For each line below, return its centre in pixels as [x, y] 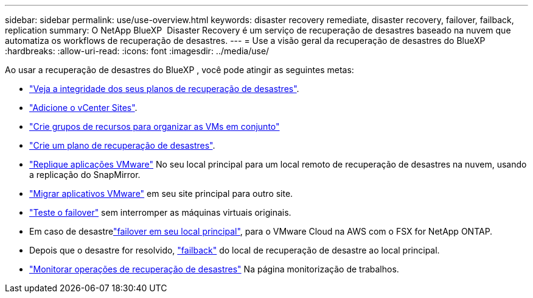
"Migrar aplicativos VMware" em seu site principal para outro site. [161, 193]
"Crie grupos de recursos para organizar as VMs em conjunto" [155, 126]
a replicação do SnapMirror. [85, 175]
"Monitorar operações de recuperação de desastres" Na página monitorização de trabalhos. [214, 269]
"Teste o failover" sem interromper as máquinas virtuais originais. [160, 212]
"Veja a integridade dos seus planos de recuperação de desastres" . [164, 89]
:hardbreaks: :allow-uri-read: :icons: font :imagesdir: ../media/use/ [137, 51]
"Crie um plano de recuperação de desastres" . [122, 145]
